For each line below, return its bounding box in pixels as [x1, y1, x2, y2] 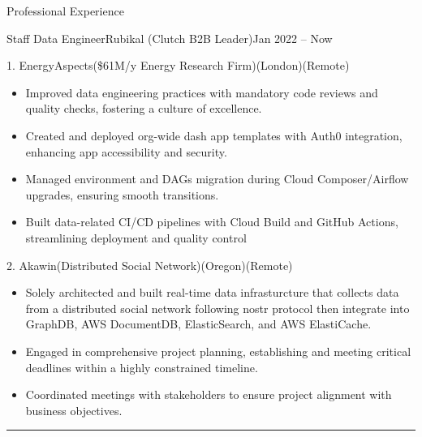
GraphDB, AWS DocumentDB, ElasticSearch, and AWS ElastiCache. [25, 315, 372, 332]
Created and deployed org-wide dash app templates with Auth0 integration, [25, 126, 403, 144]
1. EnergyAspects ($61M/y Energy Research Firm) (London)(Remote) [6, 57, 350, 74]
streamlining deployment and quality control [25, 229, 247, 246]
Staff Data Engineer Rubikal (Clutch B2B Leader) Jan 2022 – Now [6, 29, 333, 46]
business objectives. [25, 401, 123, 418]
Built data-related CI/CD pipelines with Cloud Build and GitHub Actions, [25, 213, 398, 230]
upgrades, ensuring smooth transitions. [25, 186, 219, 203]
